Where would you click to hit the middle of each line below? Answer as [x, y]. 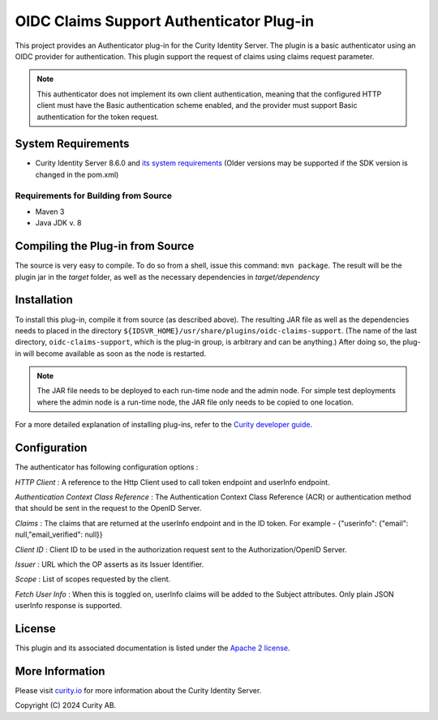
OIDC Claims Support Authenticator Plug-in [165, 21]
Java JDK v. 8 [58, 223]
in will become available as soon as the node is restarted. [111, 354]
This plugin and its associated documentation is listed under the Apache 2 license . [153, 648]
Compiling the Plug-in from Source [105, 246]
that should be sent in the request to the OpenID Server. [108, 508]
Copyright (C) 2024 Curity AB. [66, 705]
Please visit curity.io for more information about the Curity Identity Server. [138, 690]
